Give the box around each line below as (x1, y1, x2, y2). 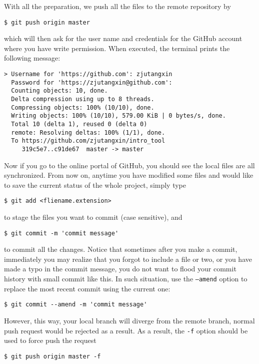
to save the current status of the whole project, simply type (4, 179, 186, 190)
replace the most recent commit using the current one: (4, 283, 170, 293)
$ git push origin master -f (4, 352, 101, 360)
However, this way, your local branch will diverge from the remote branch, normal (4, 315, 255, 325)
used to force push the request (4, 335, 96, 345)
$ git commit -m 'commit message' (4, 229, 119, 237)
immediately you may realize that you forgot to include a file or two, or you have (4, 253, 252, 264)
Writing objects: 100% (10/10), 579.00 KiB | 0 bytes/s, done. (11, 112, 226, 120)
